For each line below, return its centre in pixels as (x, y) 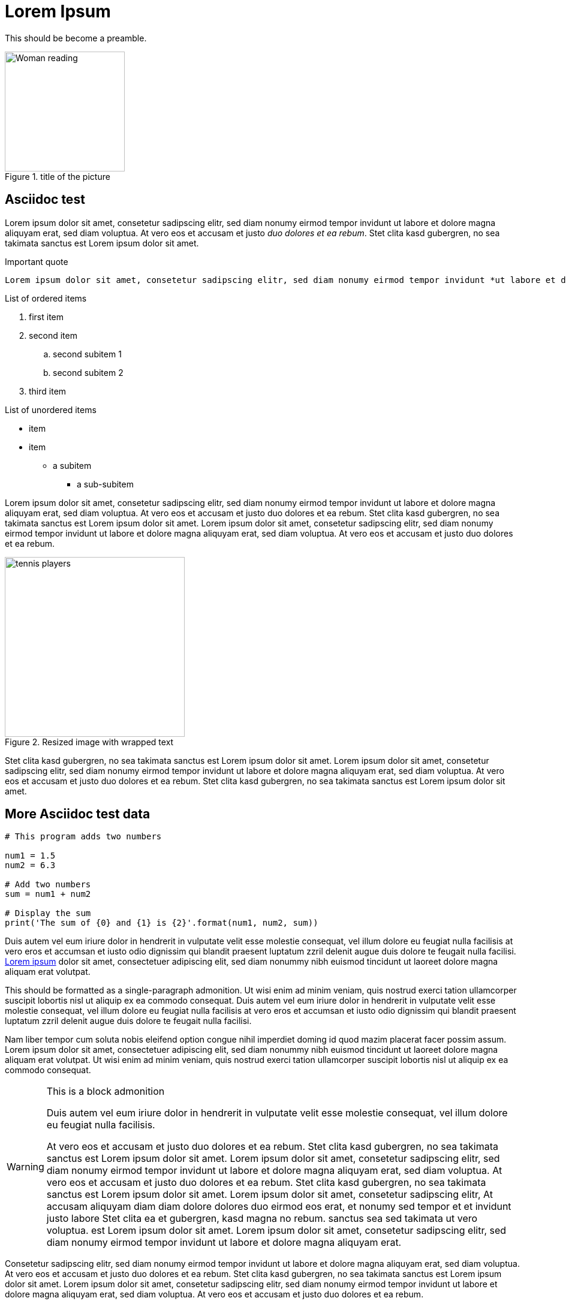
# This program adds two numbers (83, 837)
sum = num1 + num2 (48, 894)
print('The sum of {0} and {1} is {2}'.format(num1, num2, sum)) (162, 923)
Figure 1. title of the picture (58, 176)
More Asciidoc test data (78, 814)
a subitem (72, 465)
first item (46, 317)
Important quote (37, 261)
